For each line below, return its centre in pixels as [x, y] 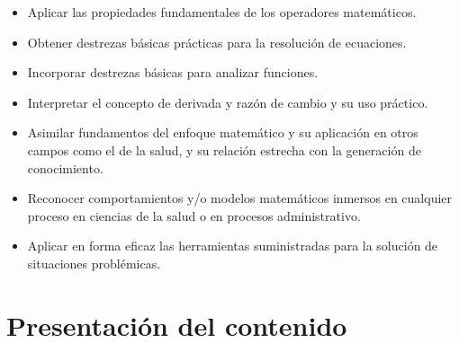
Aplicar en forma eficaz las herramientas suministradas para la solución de [233, 246]
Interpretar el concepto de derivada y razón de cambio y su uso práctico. [228, 102]
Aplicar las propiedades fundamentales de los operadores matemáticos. [222, 12]
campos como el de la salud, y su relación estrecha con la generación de [224, 150]
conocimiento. [65, 167]
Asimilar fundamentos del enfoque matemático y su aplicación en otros [223, 132]
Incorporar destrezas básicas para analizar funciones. [173, 72]
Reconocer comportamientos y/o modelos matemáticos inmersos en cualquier [240, 198]
